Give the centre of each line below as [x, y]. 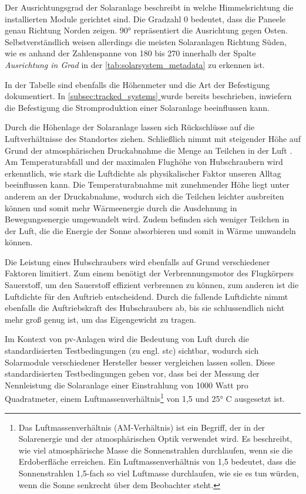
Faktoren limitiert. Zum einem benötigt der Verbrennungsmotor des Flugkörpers [149, 273]
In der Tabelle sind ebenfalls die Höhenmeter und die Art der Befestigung [137, 84]
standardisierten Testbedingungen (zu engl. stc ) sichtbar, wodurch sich [132, 351]
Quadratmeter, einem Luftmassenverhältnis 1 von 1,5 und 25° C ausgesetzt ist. [145, 398]
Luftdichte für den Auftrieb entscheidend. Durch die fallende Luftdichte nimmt [147, 296]
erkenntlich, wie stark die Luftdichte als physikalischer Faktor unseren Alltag [143, 173]
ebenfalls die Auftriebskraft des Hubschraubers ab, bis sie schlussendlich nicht [145, 308]
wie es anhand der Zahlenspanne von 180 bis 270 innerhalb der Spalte [130, 53]
